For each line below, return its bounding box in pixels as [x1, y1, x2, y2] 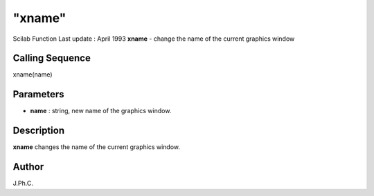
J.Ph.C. [12, 179, 34, 188]
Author [12, 161, 44, 173]
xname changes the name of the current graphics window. [12, 143, 180, 151]
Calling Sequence [12, 52, 91, 64]
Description [12, 125, 65, 137]
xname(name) [12, 70, 53, 79]
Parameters [12, 88, 64, 100]
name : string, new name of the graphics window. [30, 107, 172, 115]
